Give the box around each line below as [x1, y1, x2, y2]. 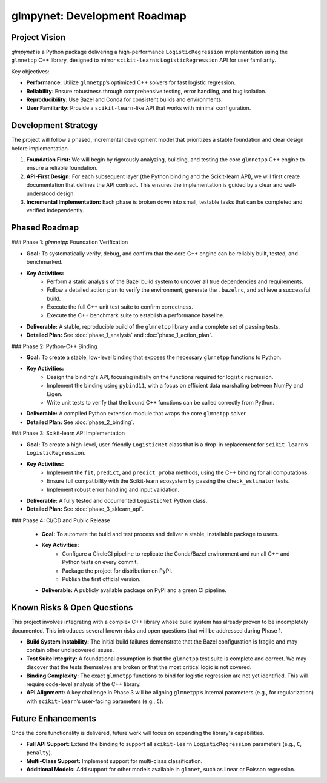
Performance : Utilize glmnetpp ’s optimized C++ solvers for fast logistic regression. [26, 79, 236, 86]
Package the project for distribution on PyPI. [62, 567, 173, 574]
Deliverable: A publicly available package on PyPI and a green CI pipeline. [41, 586, 227, 594]
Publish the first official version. [62, 576, 141, 583]
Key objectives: [11, 67, 50, 75]
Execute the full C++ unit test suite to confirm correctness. [47, 303, 193, 311]
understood [26, 190, 56, 197]
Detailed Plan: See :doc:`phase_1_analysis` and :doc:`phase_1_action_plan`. [26, 331, 213, 339]
